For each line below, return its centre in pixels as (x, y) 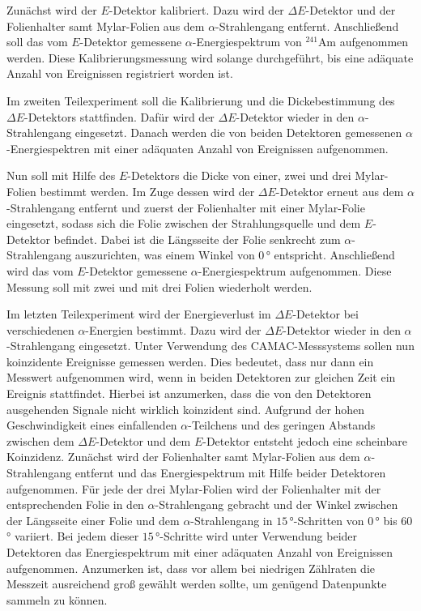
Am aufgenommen (363, 42)
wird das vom (40, 270)
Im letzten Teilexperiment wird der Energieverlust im (139, 314)
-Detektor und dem (143, 440)
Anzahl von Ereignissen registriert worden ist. (120, 73)
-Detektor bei (325, 314)
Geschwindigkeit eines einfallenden (92, 425)
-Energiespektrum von (247, 42)
